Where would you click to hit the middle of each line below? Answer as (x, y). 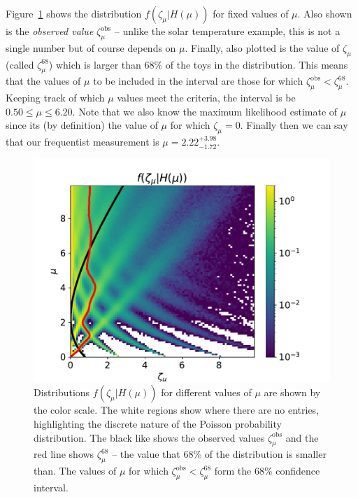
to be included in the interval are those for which (198, 81)
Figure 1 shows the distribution (74, 13)
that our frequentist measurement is (83, 142)
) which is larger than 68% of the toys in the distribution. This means (198, 64)
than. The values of (75, 471)
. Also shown (325, 13)
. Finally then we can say (294, 125)
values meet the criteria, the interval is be (206, 98)
